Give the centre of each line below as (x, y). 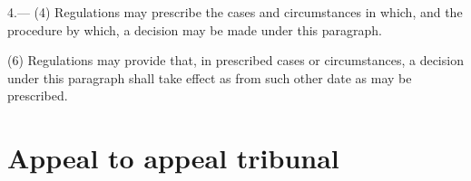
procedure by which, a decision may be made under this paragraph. (195, 29)
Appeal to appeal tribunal (173, 158)
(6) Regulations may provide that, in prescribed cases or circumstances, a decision (235, 60)
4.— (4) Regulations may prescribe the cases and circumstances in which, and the (235, 12)
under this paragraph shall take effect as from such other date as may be (210, 77)
